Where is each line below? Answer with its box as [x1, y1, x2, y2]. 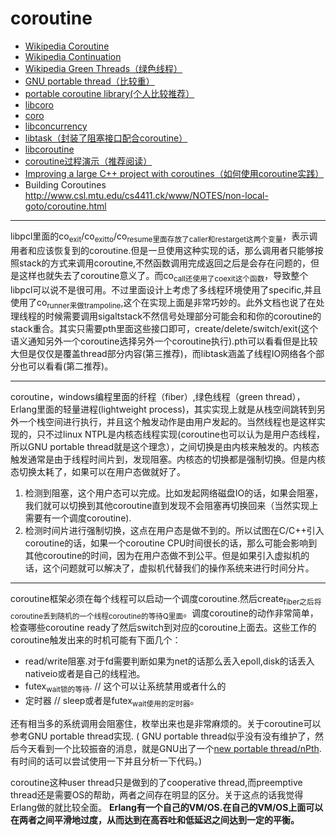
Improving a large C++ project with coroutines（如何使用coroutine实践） [24, 167, 325, 179]
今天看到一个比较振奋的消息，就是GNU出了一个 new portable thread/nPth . [18, 742, 322, 754]
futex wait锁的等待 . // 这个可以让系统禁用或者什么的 [24, 680, 227, 694]
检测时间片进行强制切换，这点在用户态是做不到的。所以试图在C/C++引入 [24, 525, 325, 537]
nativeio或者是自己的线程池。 [24, 667, 146, 679]
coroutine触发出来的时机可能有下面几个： [10, 633, 182, 646]
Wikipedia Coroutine [24, 40, 110, 52]
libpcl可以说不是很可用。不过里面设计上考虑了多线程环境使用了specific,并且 [10, 283, 322, 296]
